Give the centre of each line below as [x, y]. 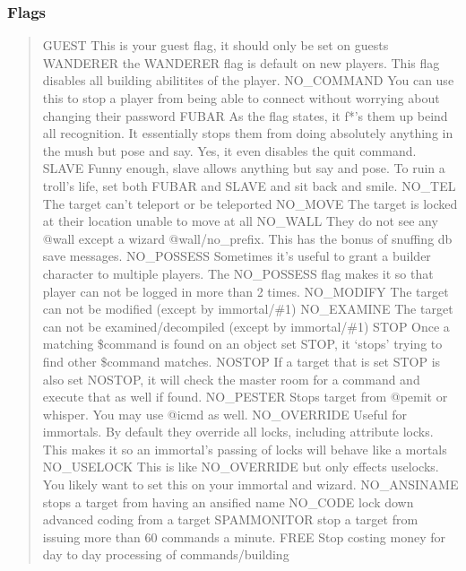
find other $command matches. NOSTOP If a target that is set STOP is [242, 361]
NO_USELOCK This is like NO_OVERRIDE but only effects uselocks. [241, 467]
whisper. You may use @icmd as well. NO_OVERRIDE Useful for [224, 414]
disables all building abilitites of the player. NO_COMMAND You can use [248, 80]
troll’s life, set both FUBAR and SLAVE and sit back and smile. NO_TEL [249, 185]
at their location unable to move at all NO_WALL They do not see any [240, 221]
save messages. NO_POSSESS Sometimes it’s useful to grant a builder [237, 256]
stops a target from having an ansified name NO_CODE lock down [228, 502]
